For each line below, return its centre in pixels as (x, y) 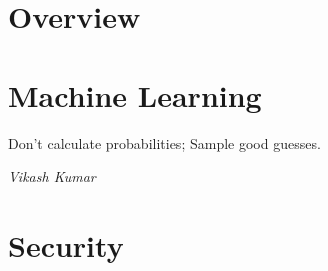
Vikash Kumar (52, 176)
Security (66, 244)
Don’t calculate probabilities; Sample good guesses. (164, 142)
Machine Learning (135, 94)
